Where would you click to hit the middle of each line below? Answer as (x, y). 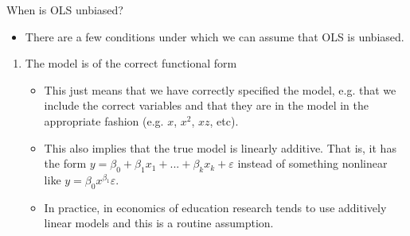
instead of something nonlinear (312, 163)
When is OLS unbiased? (65, 10)
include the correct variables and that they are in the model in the (206, 105)
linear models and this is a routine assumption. (159, 223)
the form (65, 163)
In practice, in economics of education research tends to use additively (215, 207)
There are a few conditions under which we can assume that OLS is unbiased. (215, 36)
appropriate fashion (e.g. (104, 120)
